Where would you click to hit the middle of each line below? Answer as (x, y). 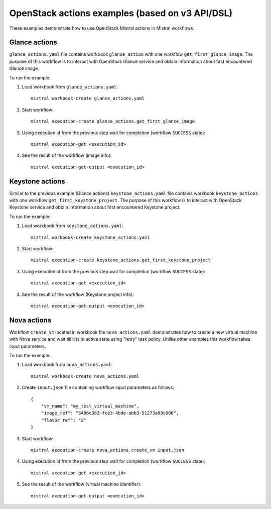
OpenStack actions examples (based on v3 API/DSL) (121, 13)
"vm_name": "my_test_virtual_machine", (90, 406)
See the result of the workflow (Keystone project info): (78, 294)
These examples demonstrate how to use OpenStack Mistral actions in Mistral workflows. (102, 28)
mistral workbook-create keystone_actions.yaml (90, 237)
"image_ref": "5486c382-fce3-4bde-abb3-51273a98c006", (110, 413)
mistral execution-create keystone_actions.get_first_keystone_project (121, 260)
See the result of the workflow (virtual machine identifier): (82, 484)
